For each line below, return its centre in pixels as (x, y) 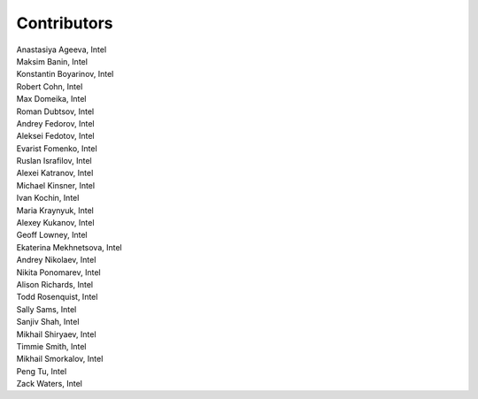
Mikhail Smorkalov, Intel (60, 359)
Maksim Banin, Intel (52, 61)
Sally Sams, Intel (46, 309)
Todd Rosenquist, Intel (57, 297)
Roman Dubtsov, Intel (55, 111)
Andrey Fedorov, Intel (55, 123)
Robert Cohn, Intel (50, 86)
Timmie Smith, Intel (51, 346)
